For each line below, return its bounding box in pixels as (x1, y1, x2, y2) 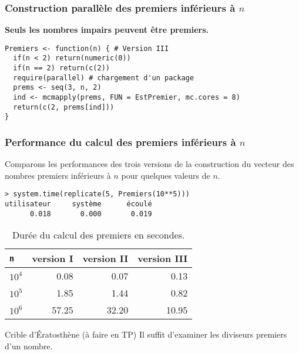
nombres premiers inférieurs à (5, 169, 111, 181)
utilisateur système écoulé (5, 200, 152, 209)
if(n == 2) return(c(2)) (13, 64, 110, 73)
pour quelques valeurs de (121, 169, 210, 181)
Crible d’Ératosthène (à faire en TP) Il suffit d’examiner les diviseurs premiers (5, 328, 287, 341)
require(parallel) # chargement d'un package (13, 73, 194, 82)
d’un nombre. (5, 340, 53, 352)
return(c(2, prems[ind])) (13, 103, 115, 111)
